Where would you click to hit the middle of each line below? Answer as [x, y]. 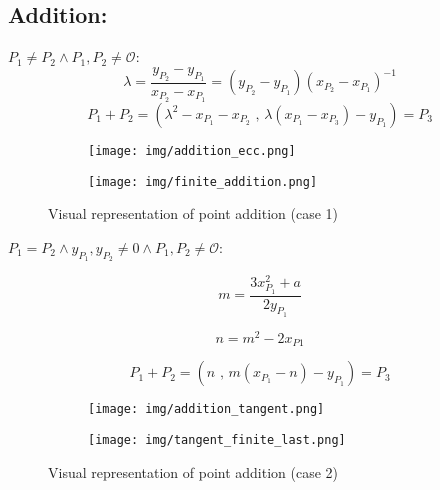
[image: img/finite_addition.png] [203, 181]
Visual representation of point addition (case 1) [193, 213]
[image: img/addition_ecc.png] [192, 150]
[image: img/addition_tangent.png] [206, 409]
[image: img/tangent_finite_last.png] [217, 440]
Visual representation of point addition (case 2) [193, 471]
